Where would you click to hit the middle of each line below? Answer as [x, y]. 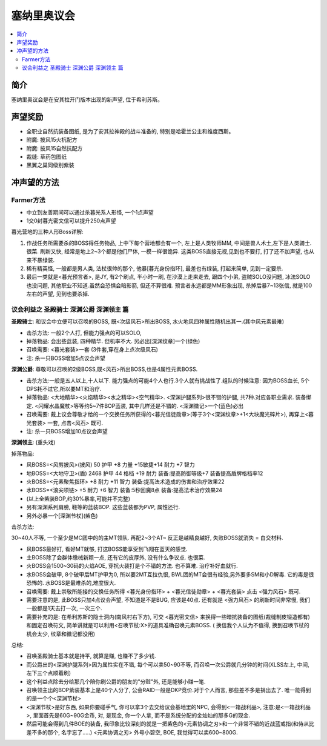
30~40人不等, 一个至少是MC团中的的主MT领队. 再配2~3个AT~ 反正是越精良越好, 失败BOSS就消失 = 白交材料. [147, 538]
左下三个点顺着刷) [49, 673]
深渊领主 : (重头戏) [33, 442]
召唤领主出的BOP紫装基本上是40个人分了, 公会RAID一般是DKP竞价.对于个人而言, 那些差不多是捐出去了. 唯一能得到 [169, 690]
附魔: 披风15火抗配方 [52, 140]
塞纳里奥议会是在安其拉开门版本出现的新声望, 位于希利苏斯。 [87, 99]
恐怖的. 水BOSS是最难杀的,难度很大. [71, 583]
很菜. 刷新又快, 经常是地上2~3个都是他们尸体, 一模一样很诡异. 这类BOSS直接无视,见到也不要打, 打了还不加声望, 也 [167, 251]
